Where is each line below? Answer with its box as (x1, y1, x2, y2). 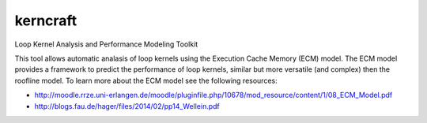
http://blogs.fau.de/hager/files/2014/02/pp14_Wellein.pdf (34, 101, 221, 110)
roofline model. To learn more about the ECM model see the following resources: (14, 76, 278, 85)
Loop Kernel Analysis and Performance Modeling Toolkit (14, 39, 198, 49)
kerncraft (14, 12, 77, 29)
